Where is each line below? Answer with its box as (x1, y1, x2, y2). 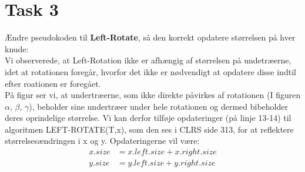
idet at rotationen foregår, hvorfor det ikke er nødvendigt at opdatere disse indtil (5, 65, 296, 77)
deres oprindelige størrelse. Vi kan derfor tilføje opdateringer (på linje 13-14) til (5, 112, 291, 124)
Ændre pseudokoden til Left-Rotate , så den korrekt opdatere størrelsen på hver (5, 31, 296, 43)
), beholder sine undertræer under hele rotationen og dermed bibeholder (29, 100, 288, 112)
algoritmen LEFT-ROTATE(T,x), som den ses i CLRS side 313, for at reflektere (5, 123, 294, 135)
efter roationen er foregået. (5, 77, 101, 89)
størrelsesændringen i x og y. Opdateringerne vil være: (5, 134, 200, 147)
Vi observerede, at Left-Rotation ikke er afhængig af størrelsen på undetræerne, (5, 54, 291, 66)
